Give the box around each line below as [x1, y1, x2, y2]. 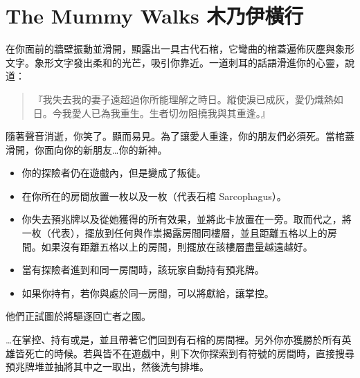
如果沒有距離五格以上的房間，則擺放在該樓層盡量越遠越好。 [41, 239, 313, 253]
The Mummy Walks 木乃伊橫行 [6, 1, 304, 30]
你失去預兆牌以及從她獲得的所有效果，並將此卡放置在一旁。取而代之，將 [21, 212, 352, 226]
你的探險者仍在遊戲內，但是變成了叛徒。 [21, 165, 206, 180]
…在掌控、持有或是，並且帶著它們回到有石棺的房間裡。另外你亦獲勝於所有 [6, 332, 342, 347]
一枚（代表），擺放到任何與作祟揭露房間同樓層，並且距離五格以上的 [21, 226, 327, 240]
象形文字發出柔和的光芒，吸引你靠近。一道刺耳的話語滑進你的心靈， [34, 55, 345, 69]
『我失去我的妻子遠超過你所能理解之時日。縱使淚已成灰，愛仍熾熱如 [33, 91, 343, 106]
